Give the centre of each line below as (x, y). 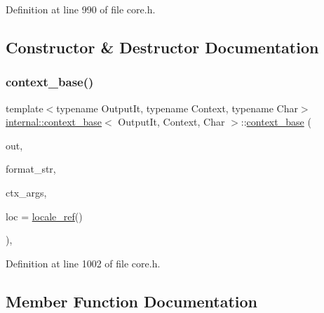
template (25, 108)
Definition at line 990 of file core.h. (81, 9)
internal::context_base (54, 122)
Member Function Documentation (132, 301)
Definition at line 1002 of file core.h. (83, 263)
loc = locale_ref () (44, 216)
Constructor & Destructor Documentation (162, 47)
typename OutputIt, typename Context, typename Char (177, 108)
